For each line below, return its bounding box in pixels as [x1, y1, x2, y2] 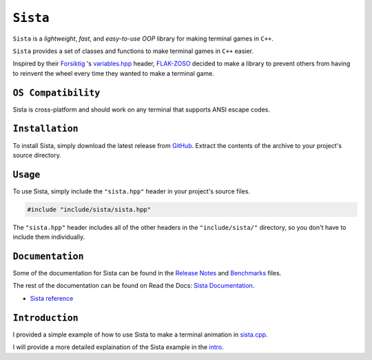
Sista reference [30, 294, 74, 302]
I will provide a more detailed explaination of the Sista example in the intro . [12, 343, 224, 351]
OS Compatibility [12, 87, 101, 98]
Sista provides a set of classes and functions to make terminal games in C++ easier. [12, 47, 254, 55]
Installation [12, 123, 79, 134]
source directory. [12, 151, 61, 159]
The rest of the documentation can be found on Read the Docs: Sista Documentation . [12, 282, 255, 290]
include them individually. [12, 233, 85, 241]
